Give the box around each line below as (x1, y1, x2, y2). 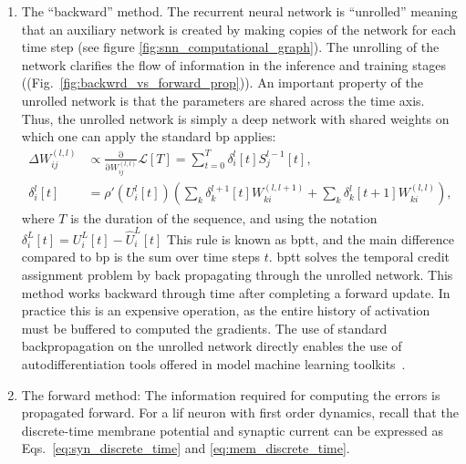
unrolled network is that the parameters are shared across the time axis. (21, 90, 425, 109)
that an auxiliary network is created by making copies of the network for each (21, 19, 457, 38)
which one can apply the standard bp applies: (21, 127, 276, 146)
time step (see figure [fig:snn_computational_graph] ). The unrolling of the (21, 37, 440, 57)
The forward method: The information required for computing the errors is (21, 385, 440, 404)
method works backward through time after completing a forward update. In (21, 283, 450, 302)
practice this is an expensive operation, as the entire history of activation (21, 301, 430, 320)
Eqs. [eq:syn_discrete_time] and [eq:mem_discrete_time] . (21, 438, 350, 458)
